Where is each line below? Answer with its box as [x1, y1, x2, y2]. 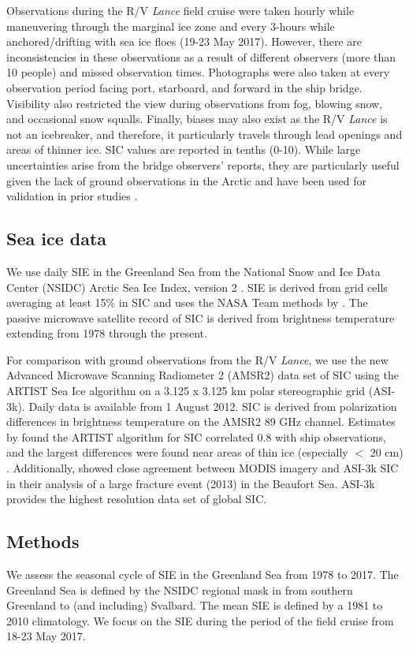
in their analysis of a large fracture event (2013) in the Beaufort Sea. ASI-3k [6, 475, 375, 491]
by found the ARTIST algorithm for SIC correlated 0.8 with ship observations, [6, 428, 386, 445]
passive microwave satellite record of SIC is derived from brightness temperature [6, 309, 395, 326]
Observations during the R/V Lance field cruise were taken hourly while [6, 2, 355, 18]
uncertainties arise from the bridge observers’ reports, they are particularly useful [6, 156, 400, 173]
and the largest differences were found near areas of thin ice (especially [6, 444, 348, 461]
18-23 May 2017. [6, 628, 86, 644]
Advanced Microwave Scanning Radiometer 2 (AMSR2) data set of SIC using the [6, 367, 400, 383]
